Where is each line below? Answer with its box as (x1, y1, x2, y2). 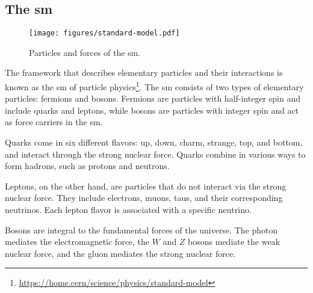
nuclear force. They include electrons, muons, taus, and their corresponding (5, 191, 283, 204)
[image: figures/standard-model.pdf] (29, 29, 180, 38)
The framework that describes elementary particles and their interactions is (5, 66, 283, 79)
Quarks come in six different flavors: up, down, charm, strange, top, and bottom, (5, 136, 303, 149)
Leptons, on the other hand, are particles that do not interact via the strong (5, 179, 287, 192)
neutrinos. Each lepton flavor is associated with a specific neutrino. (5, 203, 252, 216)
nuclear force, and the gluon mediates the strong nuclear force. (5, 247, 236, 259)
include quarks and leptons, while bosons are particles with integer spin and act (5, 103, 299, 116)
